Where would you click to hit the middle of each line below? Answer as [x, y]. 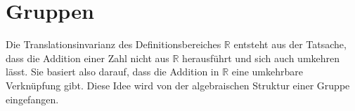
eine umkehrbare [267, 72]
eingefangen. [32, 99]
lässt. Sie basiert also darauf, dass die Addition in [112, 72]
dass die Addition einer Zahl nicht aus [88, 58]
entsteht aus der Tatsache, [290, 44]
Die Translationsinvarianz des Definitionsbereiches [114, 44]
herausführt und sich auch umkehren [261, 58]
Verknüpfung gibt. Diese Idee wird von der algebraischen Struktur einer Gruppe [178, 85]
